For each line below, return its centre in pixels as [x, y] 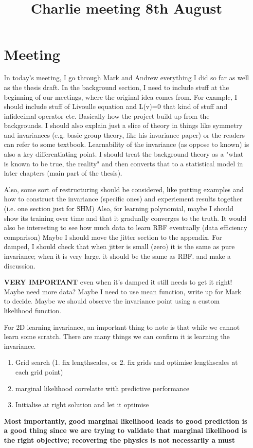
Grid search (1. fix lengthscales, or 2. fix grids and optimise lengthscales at [126, 362]
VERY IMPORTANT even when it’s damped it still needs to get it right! [118, 282]
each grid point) [39, 371]
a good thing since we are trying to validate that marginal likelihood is [126, 430]
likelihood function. [33, 310]
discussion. [20, 265]
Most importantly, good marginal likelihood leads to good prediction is [126, 421]
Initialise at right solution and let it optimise [82, 404]
